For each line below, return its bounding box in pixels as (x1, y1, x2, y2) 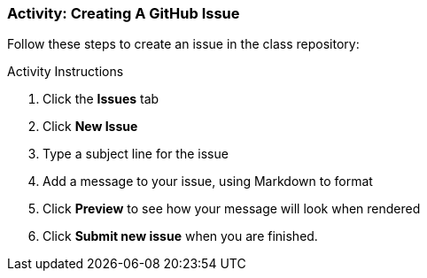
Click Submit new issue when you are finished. (43, 228, 318, 244)
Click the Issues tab (43, 91, 159, 107)
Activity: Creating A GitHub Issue (7, 4, 240, 22)
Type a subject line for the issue (43, 146, 229, 162)
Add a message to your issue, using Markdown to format (43, 174, 373, 189)
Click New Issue (43, 119, 138, 135)
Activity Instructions (7, 64, 124, 80)
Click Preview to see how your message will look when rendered (43, 201, 421, 217)
